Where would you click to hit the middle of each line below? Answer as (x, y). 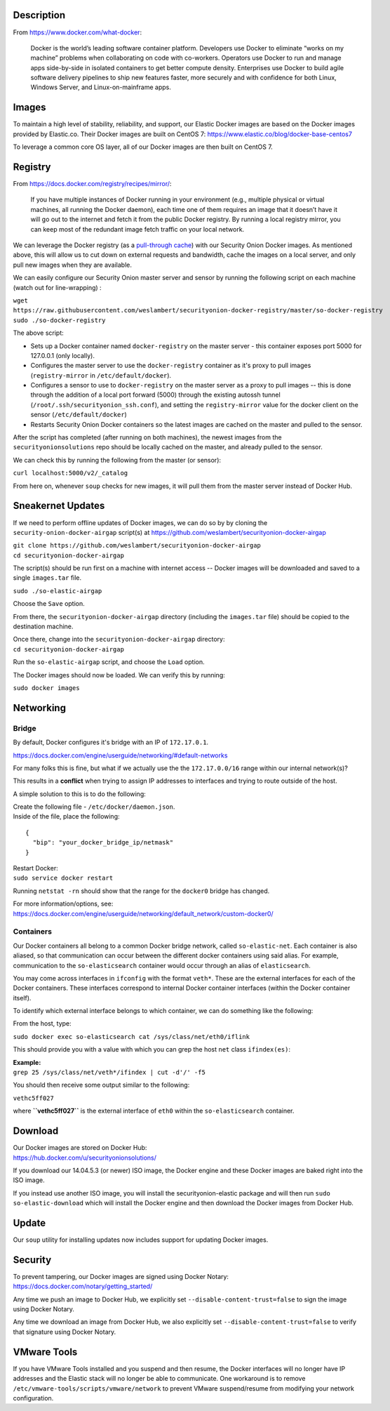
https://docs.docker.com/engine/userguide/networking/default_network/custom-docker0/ (143, 913)
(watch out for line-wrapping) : (57, 287)
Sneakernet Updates (59, 506)
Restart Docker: (36, 868)
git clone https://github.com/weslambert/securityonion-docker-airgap (137, 545)
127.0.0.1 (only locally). (62, 355)
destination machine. (43, 627)
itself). (22, 998)
